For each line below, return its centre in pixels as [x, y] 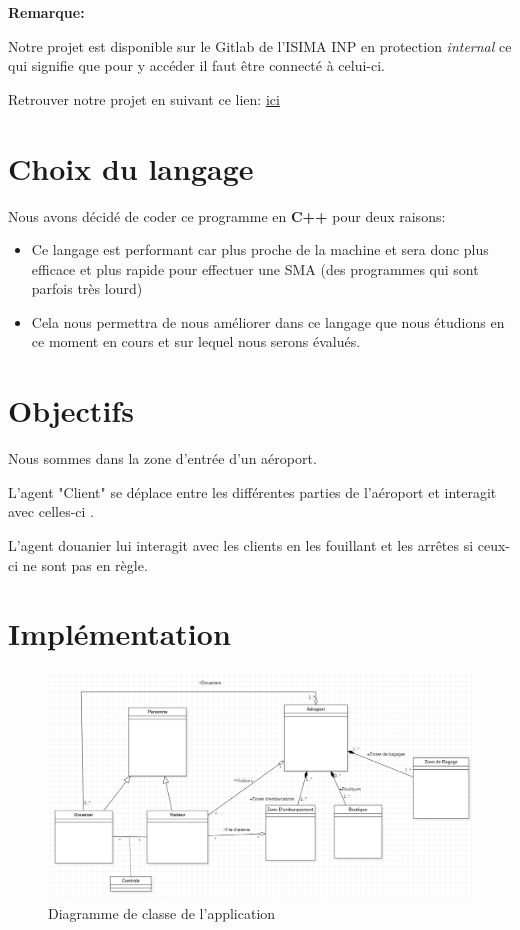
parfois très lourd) [87, 288]
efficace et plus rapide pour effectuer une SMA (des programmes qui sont [255, 268]
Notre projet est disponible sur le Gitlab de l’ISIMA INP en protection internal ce [260, 45]
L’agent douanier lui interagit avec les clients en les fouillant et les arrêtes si [241, 544]
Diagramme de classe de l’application [162, 913]
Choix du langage [131, 167]
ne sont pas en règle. [85, 564]
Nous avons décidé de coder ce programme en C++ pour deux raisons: [227, 215]
